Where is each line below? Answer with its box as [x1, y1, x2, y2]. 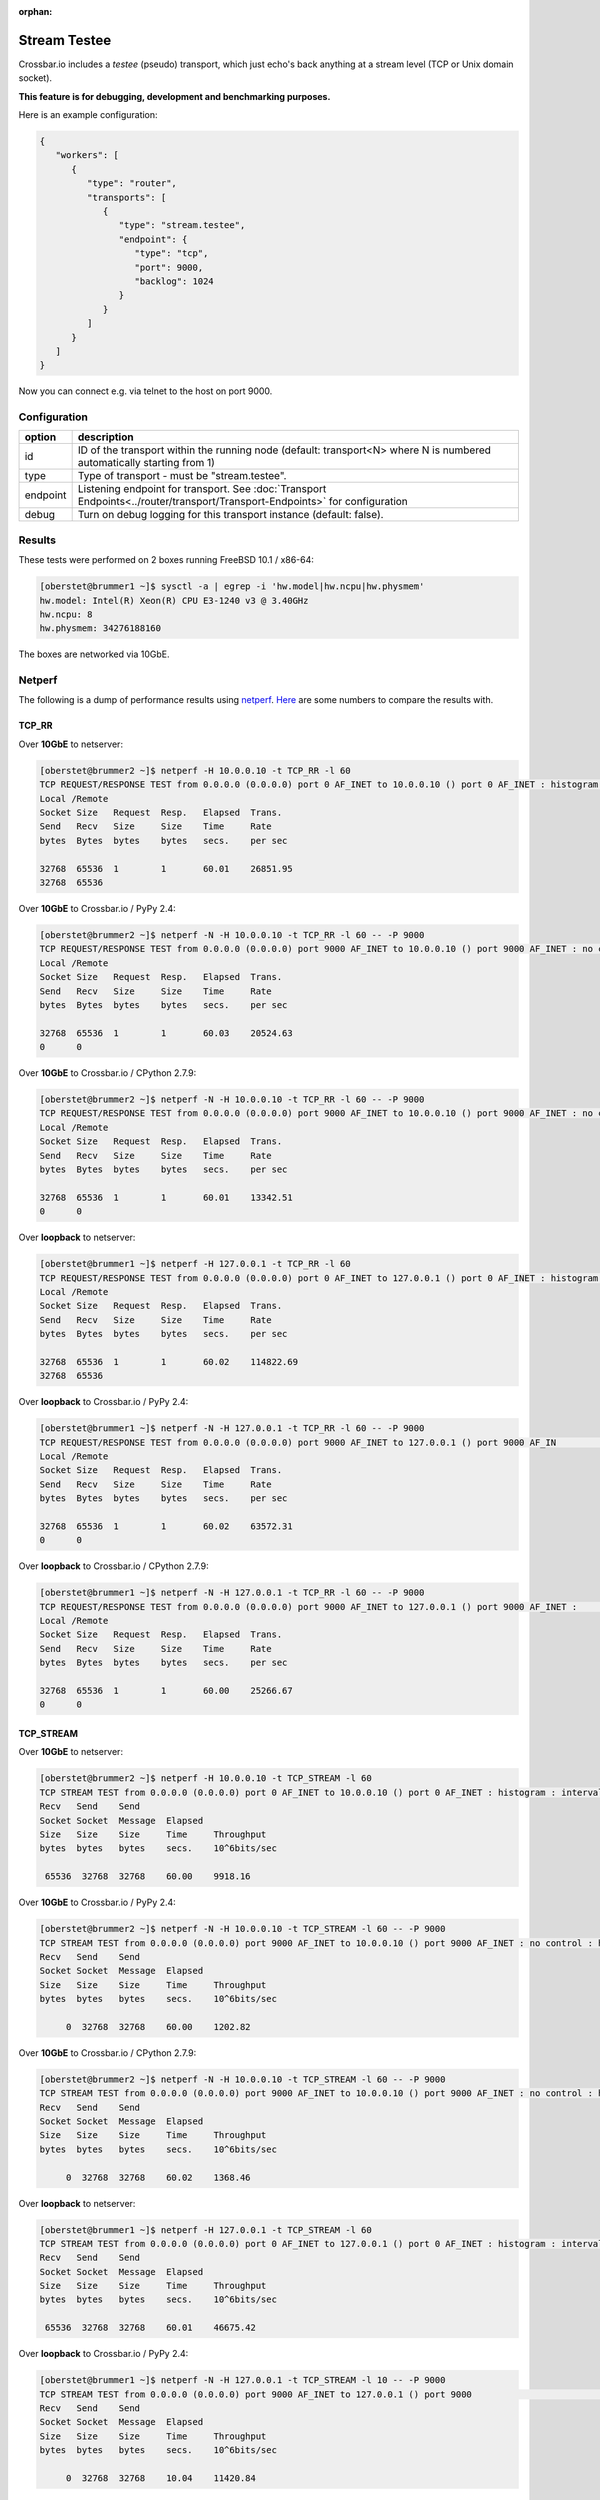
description [77, 430, 134, 444]
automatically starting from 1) [77, 456, 215, 470]
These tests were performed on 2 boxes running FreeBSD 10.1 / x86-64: [18, 554, 315, 566]
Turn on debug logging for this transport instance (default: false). [77, 508, 384, 522]
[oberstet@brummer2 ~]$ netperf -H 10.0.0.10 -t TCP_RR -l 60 [39, 765, 351, 776]
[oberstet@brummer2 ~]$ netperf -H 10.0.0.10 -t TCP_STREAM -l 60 [39, 1773, 372, 1784]
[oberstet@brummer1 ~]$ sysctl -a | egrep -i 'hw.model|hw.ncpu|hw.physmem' [39, 581, 425, 592]
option [24, 430, 57, 444]
